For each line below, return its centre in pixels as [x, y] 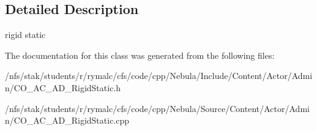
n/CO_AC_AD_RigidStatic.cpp [67, 120]
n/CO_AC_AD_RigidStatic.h [63, 87]
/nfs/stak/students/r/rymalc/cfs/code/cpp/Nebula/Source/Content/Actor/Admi [157, 108]
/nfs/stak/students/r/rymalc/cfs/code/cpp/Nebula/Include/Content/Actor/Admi [159, 76]
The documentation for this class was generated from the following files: [140, 55]
